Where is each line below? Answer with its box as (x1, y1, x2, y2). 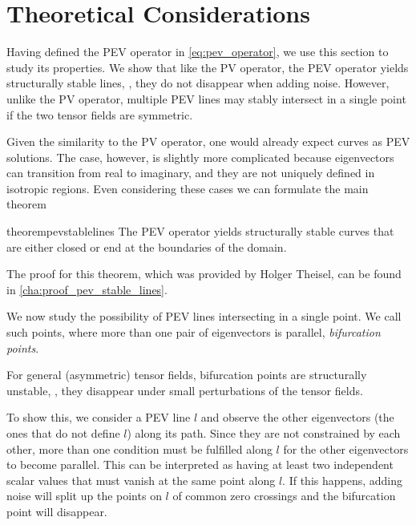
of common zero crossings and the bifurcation (172, 487, 396, 504)
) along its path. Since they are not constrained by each (127, 425, 401, 441)
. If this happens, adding (282, 471, 403, 488)
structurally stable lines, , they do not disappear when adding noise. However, (6, 75, 390, 91)
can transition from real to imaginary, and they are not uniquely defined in (6, 164, 375, 181)
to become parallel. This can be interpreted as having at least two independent (6, 456, 394, 473)
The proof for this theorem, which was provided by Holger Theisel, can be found (6, 265, 402, 282)
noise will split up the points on (6, 487, 162, 504)
